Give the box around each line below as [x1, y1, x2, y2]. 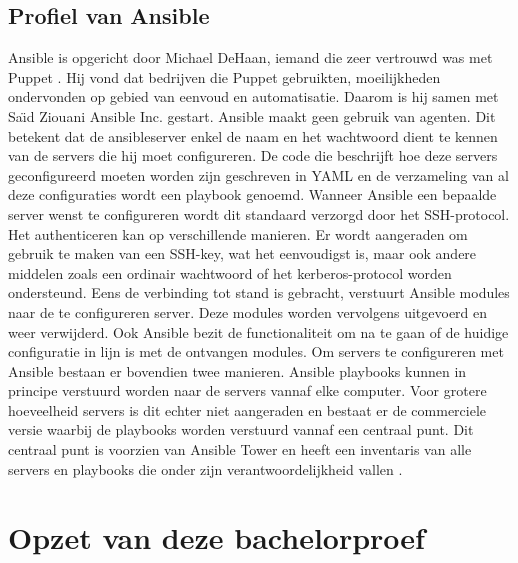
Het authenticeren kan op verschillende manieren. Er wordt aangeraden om [8, 223, 468, 244]
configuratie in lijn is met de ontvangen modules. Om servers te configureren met [8, 341, 504, 362]
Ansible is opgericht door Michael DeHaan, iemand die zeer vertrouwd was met [8, 47, 493, 68]
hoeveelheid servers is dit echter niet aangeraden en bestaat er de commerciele [8, 399, 487, 420]
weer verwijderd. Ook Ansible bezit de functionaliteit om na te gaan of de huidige [8, 321, 509, 342]
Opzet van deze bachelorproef [8, 517, 425, 558]
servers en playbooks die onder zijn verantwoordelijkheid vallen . [8, 458, 403, 479]
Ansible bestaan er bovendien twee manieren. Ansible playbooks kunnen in [8, 360, 467, 381]
